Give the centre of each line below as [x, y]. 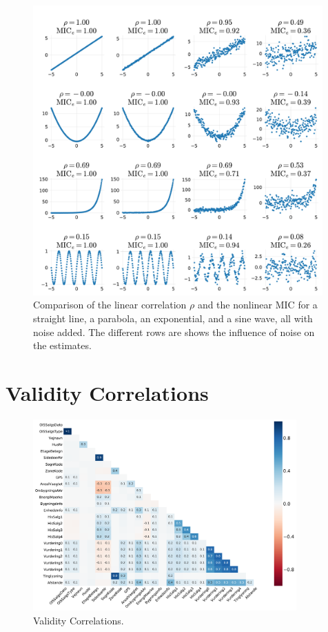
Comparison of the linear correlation [110, 305]
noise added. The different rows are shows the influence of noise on [174, 332]
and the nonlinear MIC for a [257, 305]
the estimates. [62, 345]
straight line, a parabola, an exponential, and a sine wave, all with [173, 318]
